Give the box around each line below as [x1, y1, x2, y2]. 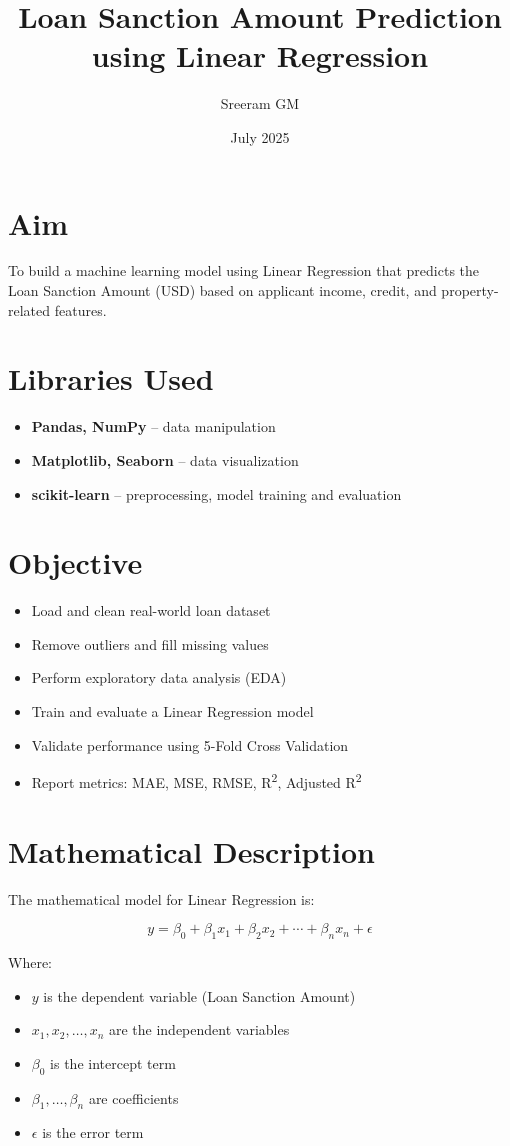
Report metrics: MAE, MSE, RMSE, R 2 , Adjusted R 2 [31, 769, 362, 792]
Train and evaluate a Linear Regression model [31, 701, 314, 722]
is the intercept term [50, 1052, 176, 1073]
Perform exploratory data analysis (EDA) [31, 667, 287, 688]
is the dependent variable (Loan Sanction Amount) [43, 985, 356, 1006]
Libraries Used [8, 358, 214, 399]
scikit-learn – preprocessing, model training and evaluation [31, 483, 402, 504]
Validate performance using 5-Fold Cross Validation [31, 734, 349, 755]
